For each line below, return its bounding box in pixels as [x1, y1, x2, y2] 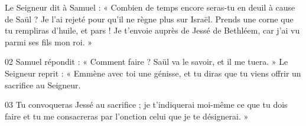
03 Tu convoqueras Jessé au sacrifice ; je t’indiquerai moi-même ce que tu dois [5, 98, 288, 111]
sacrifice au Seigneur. [5, 78, 81, 91]
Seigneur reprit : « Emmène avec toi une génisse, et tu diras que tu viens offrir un [5, 67, 301, 79]
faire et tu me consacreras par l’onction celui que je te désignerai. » [5, 110, 249, 122]
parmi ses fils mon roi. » [5, 35, 93, 48]
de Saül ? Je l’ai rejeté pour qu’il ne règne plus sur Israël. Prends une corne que [5, 12, 294, 25]
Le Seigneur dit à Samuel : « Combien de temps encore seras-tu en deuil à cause [5, 1, 295, 13]
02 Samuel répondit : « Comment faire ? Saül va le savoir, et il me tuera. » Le [5, 55, 288, 68]
